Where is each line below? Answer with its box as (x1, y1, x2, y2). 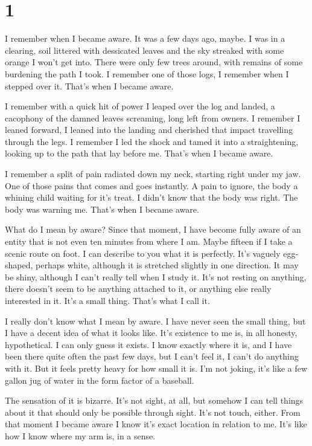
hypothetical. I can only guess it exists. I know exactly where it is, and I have (5, 338, 292, 351)
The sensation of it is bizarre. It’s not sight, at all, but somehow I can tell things (5, 394, 304, 407)
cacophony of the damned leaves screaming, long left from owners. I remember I (5, 111, 301, 124)
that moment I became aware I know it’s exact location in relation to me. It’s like (5, 418, 307, 430)
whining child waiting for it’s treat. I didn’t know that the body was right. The (5, 191, 298, 204)
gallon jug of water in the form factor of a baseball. (5, 373, 194, 386)
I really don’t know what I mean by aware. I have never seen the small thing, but (5, 314, 306, 327)
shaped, (5, 259, 33, 271)
